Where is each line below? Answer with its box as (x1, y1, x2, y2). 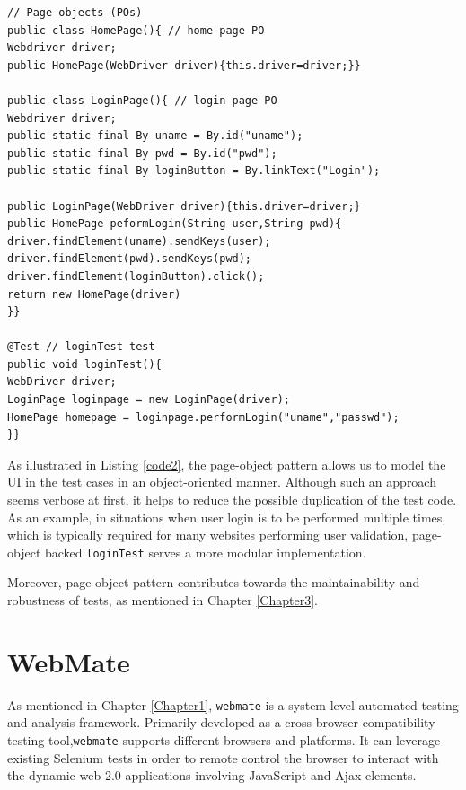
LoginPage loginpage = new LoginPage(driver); (7, 393, 290, 407)
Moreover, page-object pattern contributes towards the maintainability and (7, 573, 420, 592)
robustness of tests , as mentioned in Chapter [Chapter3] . (7, 591, 318, 610)
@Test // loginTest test (7, 340, 155, 354)
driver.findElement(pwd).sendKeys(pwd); (7, 252, 252, 266)
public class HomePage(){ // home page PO (7, 23, 265, 37)
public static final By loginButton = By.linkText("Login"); (7, 164, 381, 178)
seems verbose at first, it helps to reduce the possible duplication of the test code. (7, 490, 457, 509)
